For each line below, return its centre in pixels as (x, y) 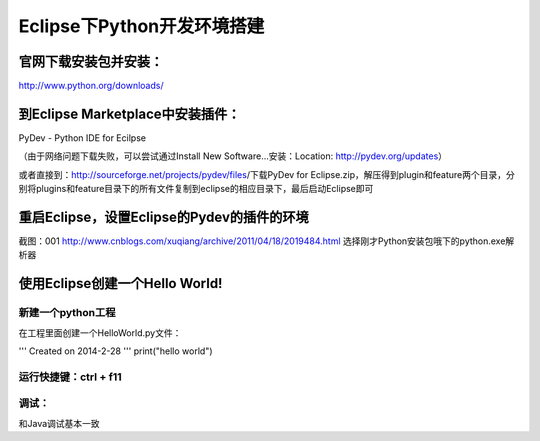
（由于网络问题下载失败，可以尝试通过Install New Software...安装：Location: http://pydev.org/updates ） (233, 156)
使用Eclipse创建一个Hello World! (120, 283)
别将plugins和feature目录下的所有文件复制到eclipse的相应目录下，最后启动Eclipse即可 (196, 189)
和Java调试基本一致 (59, 423)
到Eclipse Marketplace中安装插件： (129, 113)
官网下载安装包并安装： (91, 61)
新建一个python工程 (67, 313)
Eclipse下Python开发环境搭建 (141, 26)
